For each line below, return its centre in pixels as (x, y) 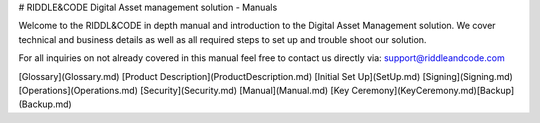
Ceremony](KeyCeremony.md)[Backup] (433, 90)
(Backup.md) (45, 104)
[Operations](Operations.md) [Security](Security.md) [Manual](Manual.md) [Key (184, 90)
